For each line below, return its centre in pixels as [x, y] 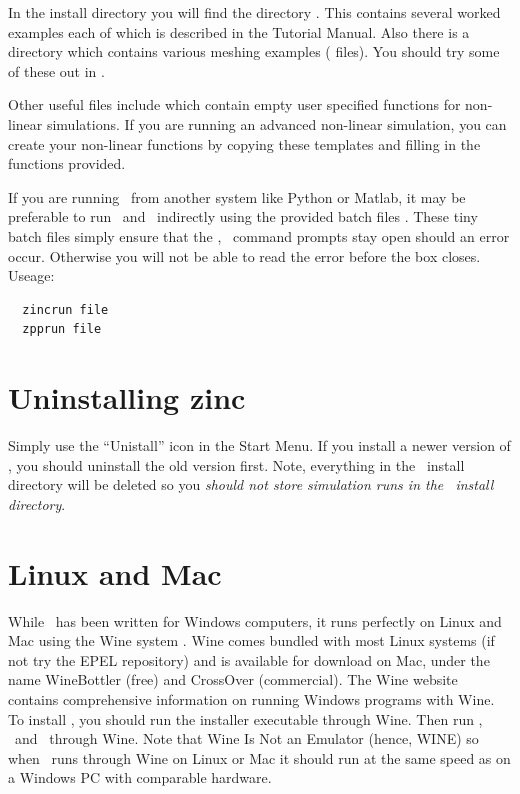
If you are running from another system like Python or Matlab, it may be [237, 196]
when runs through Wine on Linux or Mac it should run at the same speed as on [259, 757]
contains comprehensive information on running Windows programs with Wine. [251, 698]
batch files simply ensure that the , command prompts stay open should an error [259, 235]
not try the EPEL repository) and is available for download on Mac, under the [249, 659]
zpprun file [62, 329]
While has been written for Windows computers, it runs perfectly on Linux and [255, 620]
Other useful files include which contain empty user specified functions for [234, 104]
